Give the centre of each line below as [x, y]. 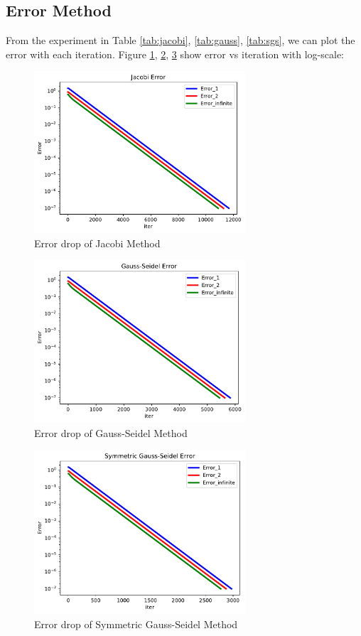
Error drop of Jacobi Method [97, 243]
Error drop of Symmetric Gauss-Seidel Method [136, 624]
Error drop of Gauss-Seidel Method [111, 432]
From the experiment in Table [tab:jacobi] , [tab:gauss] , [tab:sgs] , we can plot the [180, 40]
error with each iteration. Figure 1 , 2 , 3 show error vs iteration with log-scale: [175, 54]
